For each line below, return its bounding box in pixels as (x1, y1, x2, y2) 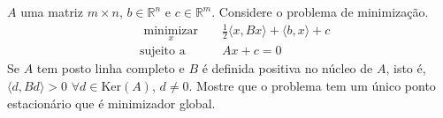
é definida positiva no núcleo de (202, 59, 373, 77)
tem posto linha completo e (36, 59, 185, 77)
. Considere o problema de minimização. (211, 3, 429, 20)
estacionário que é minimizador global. (7, 93, 216, 112)
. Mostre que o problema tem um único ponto (188, 76, 436, 94)
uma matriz (20, 3, 83, 20)
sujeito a (139, 45, 186, 58)
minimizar (143, 25, 199, 38)
